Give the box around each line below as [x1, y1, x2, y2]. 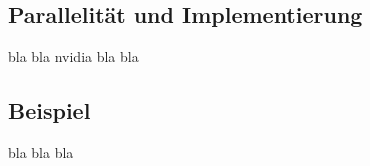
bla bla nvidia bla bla [8, 46, 139, 67]
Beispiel [8, 95, 91, 126]
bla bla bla [8, 142, 74, 162]
